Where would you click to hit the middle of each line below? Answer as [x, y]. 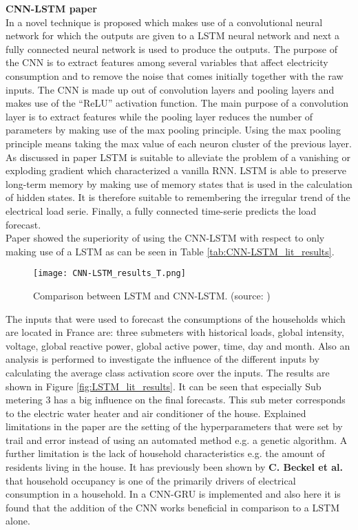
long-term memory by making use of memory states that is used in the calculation [179, 183]
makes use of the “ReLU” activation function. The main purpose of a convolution [177, 103]
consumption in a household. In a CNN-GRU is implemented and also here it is [173, 494]
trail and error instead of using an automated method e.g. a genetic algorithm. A [177, 439]
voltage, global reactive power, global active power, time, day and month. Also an [178, 345]
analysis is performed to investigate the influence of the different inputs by [162, 359]
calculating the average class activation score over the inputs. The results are [168, 372]
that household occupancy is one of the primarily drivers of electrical [151, 480]
